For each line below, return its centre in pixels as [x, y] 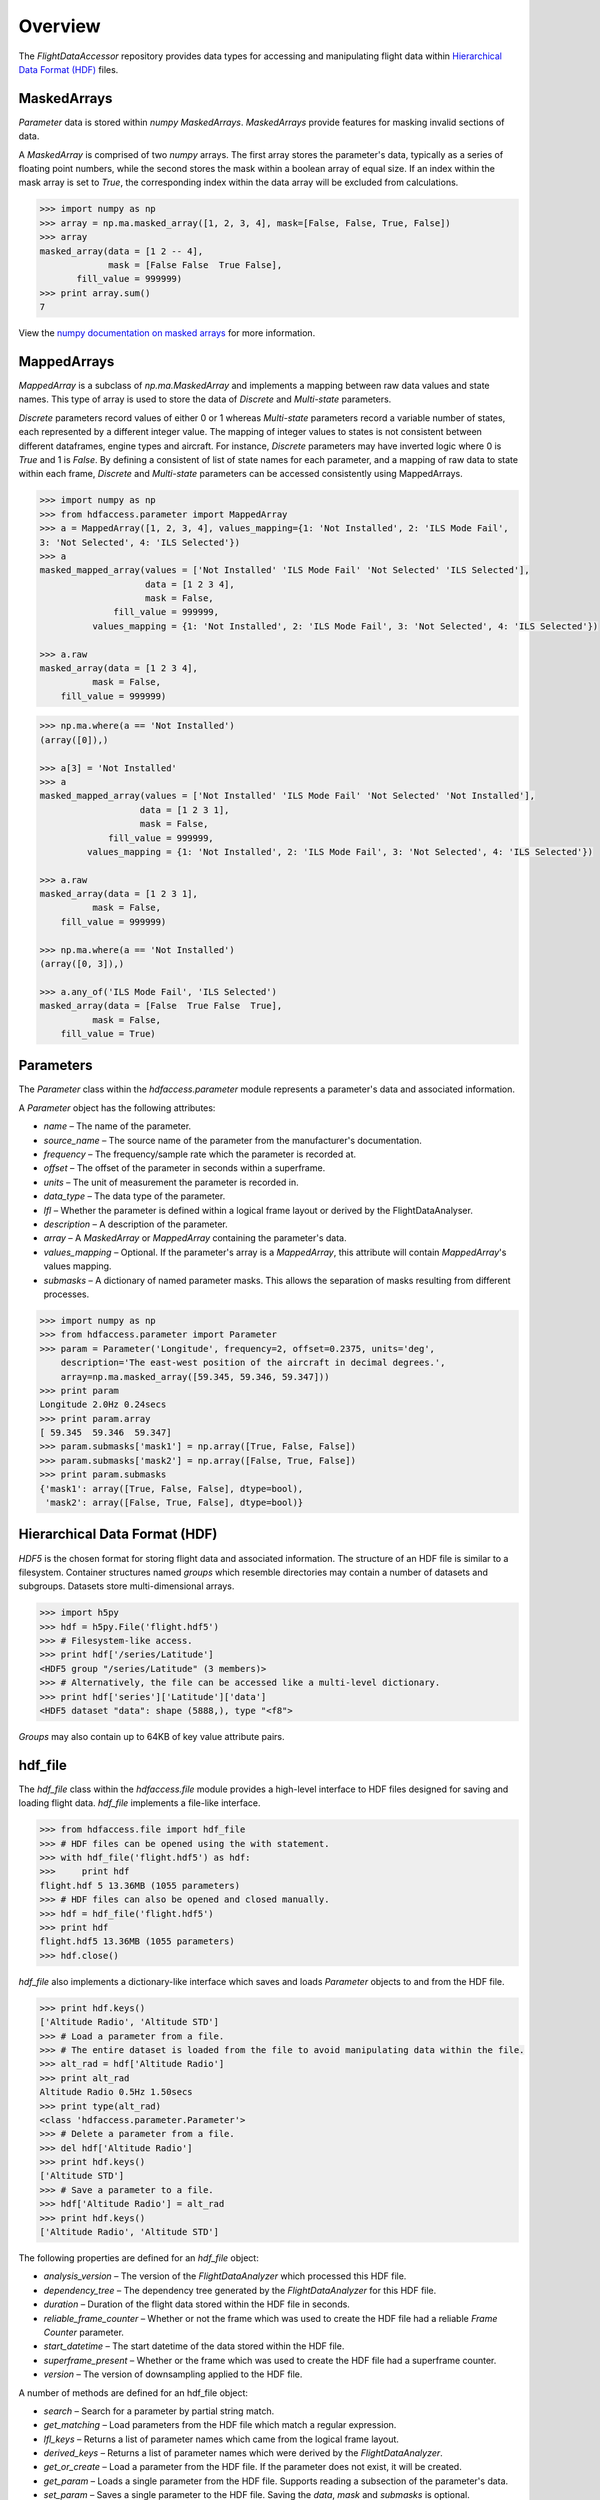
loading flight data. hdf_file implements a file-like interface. [139, 1803]
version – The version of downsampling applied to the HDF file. [173, 2374]
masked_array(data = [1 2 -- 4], [121, 251]
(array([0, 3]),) [82, 964]
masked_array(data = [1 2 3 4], [119, 668]
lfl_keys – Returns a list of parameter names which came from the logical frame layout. [221, 2439]
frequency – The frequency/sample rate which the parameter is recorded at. [200, 1154]
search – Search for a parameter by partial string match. [159, 2411]
